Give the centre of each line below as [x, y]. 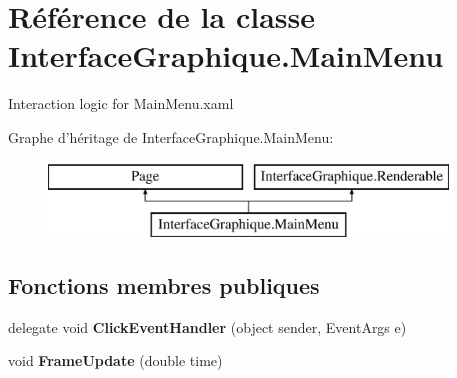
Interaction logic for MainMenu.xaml [121, 103]
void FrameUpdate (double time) [115, 360]
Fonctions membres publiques [164, 285]
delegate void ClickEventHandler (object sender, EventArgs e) [207, 326]
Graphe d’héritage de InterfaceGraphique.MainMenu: [171, 136]
